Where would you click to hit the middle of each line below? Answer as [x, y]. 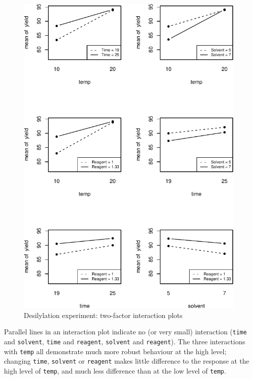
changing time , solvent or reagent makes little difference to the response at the [127, 361]
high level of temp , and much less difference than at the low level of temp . [115, 370]
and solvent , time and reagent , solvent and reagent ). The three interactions [125, 341]
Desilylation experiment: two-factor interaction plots [103, 315]
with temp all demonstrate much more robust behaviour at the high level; [115, 351]
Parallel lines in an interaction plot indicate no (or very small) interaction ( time [126, 332]
